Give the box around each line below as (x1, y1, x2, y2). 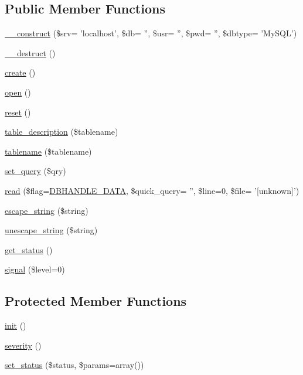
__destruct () (5, 46, 56, 59)
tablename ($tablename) (5, 145, 92, 157)
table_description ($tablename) (5, 125, 118, 138)
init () (5, 319, 26, 332)
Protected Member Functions (5, 292, 187, 310)
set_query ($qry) (5, 165, 66, 177)
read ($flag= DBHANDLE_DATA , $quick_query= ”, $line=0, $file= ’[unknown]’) (5, 184, 299, 196)
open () (5, 86, 31, 98)
